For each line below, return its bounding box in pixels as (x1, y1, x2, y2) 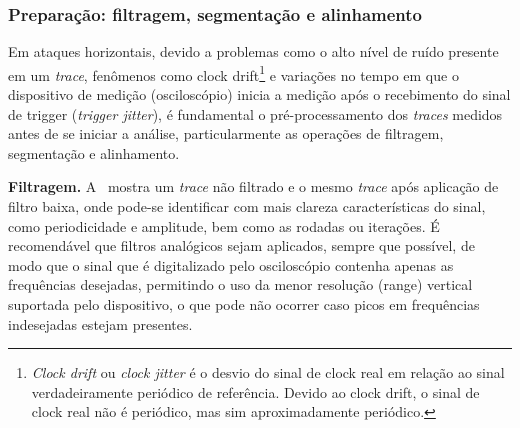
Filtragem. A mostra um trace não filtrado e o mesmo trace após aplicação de (8, 176, 499, 197)
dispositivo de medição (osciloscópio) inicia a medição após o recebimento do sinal (8, 84, 511, 105)
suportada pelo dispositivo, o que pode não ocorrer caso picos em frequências (8, 294, 480, 314)
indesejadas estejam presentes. (8, 313, 193, 334)
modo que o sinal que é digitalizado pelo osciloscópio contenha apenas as (8, 254, 454, 275)
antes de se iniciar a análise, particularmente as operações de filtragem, (8, 123, 444, 144)
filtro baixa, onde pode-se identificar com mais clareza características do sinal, (8, 196, 486, 217)
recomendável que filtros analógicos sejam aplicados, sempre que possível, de (8, 235, 475, 256)
